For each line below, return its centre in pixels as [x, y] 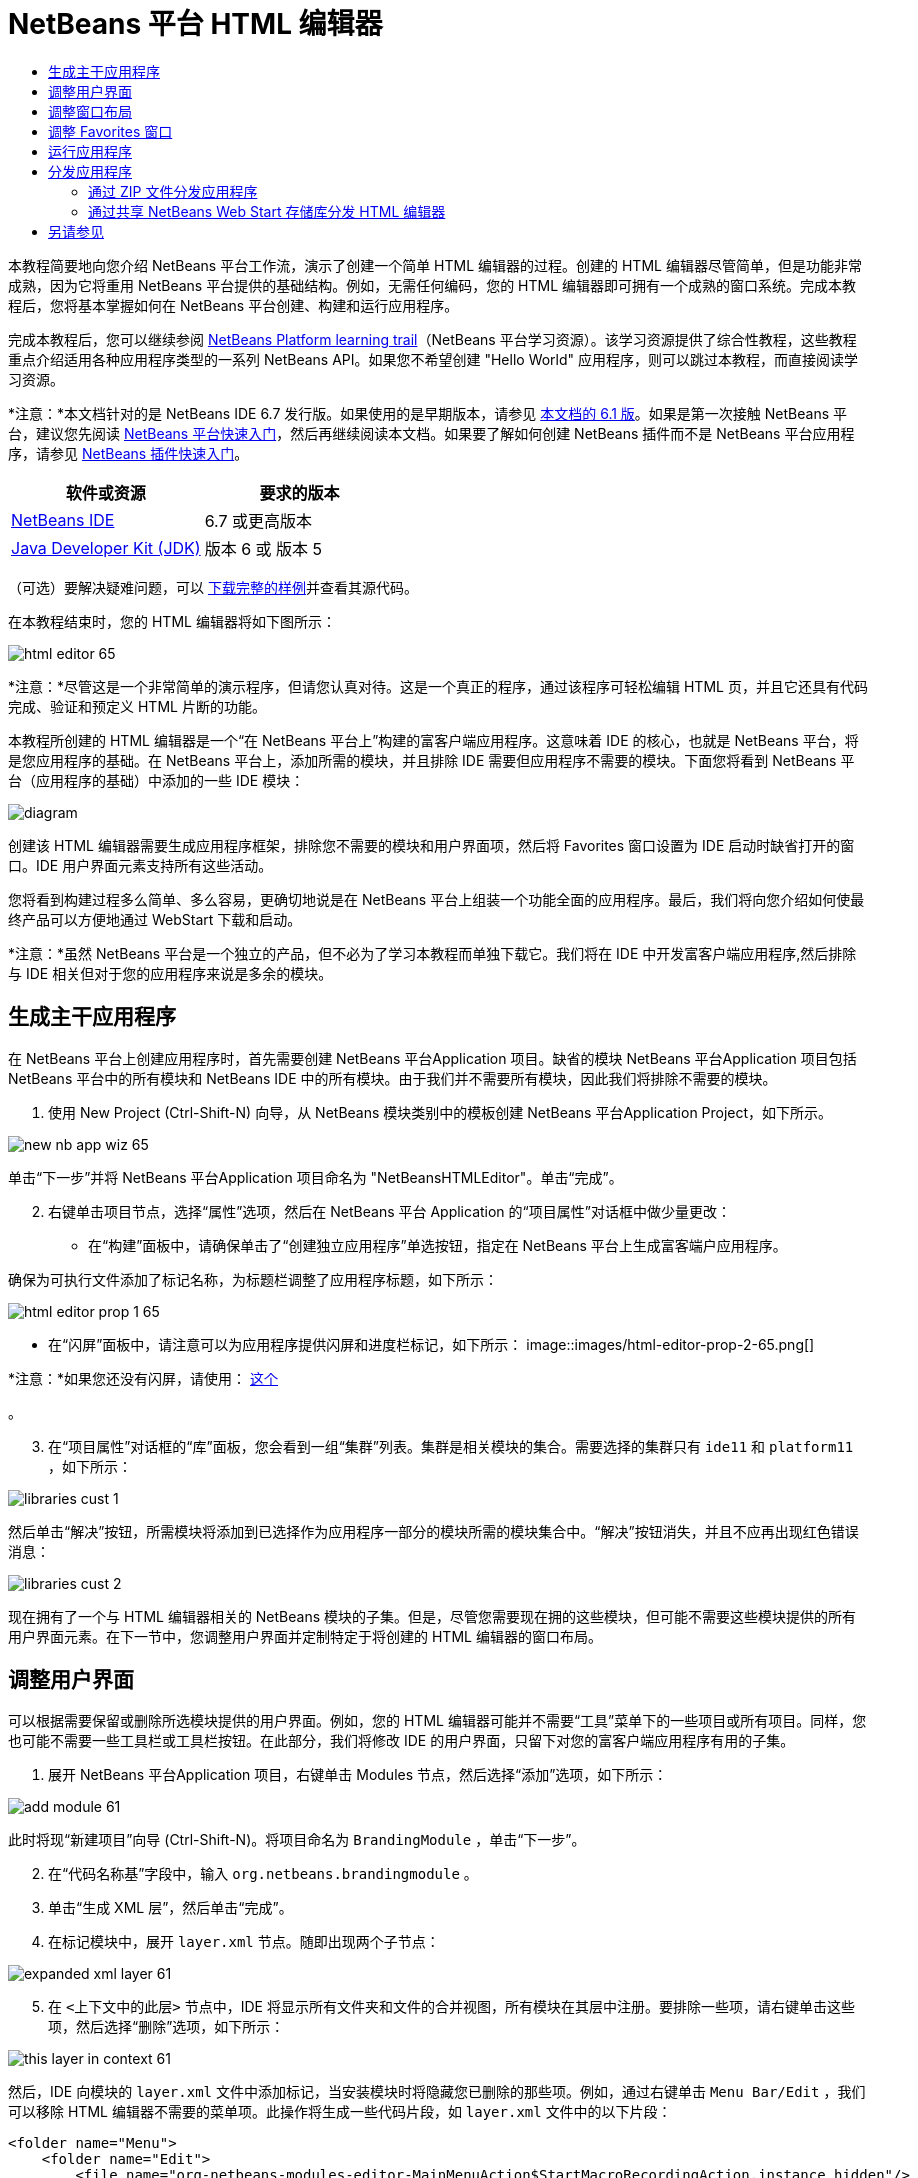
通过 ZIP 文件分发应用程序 [173, 191]
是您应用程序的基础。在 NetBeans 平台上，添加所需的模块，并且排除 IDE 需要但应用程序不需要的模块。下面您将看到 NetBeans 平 [431, 760]
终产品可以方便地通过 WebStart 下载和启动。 [155, 919]
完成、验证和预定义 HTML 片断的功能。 [137, 706]
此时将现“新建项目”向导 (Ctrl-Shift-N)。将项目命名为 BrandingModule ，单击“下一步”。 [297, 1840]
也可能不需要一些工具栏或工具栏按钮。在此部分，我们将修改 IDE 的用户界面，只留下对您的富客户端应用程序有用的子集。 [401, 1741]
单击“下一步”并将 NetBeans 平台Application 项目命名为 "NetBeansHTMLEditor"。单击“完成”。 [315, 1177]
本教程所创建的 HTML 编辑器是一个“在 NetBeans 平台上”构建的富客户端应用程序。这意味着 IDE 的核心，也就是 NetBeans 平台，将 [433, 740]
